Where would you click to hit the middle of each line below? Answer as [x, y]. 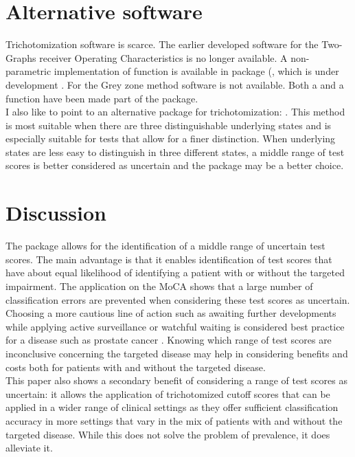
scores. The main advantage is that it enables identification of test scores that [169, 259]
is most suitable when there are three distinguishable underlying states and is [169, 125]
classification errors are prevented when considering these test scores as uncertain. [178, 299]
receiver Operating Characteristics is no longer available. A [163, 57]
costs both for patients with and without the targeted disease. [136, 367]
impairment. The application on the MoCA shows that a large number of [159, 286]
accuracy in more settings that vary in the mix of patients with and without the [174, 420]
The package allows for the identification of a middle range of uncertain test [165, 246]
